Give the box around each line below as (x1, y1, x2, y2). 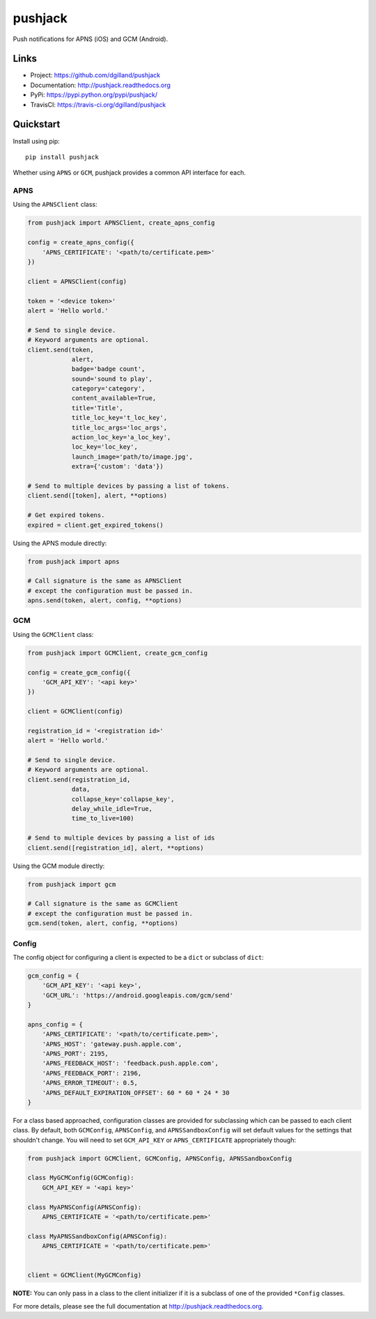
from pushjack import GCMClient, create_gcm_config (27, 649, 208, 657)
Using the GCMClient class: (13, 630, 94, 638)
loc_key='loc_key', (71, 443, 139, 451)
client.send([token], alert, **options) (27, 491, 167, 500)
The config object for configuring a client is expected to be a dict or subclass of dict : (13, 953, 264, 961)
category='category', (71, 385, 146, 393)
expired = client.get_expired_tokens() (27, 521, 164, 529)
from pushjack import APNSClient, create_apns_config (27, 219, 215, 227)
